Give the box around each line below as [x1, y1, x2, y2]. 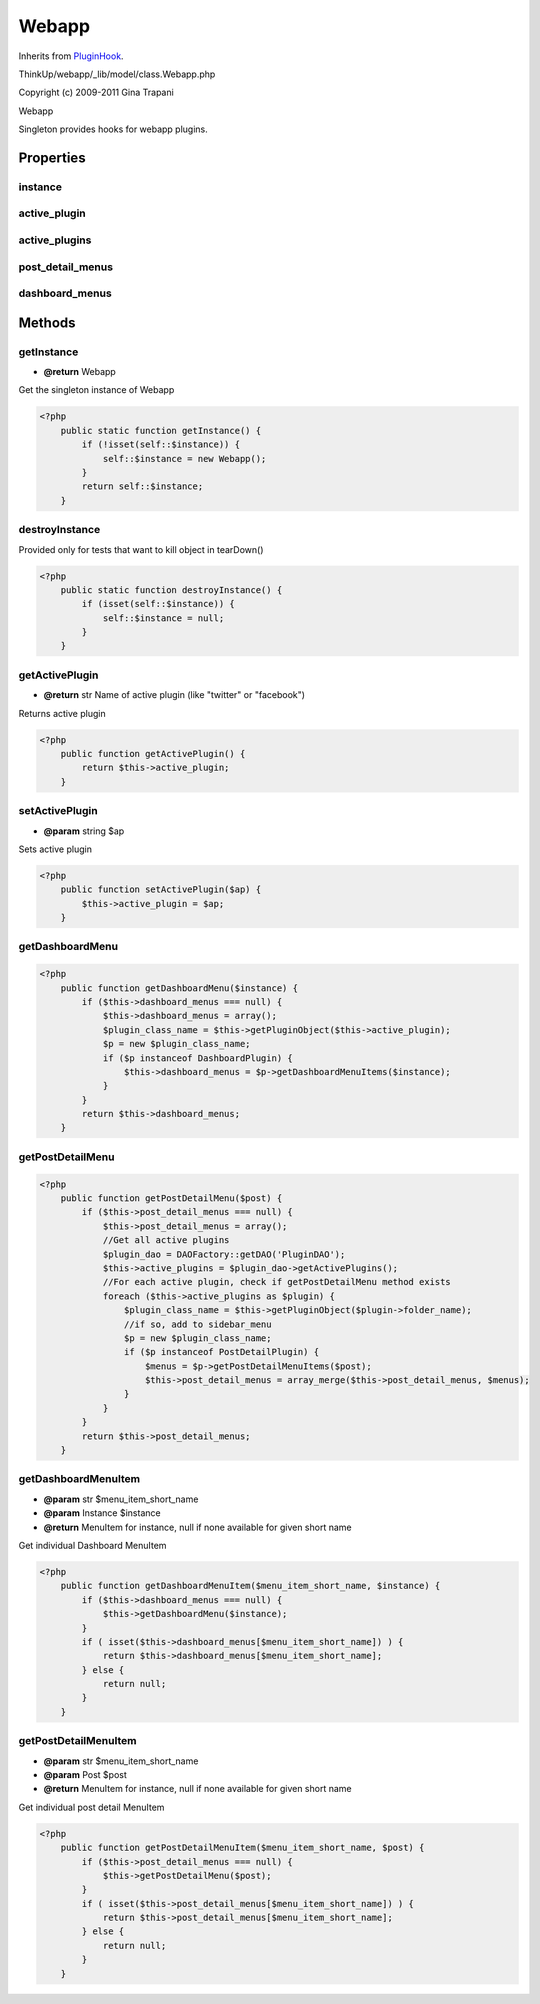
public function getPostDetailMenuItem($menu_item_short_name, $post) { [60, 1842, 425, 1854]
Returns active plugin [18, 707, 106, 719]
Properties [18, 149, 86, 166]
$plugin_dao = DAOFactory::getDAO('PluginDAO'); [102, 1248, 346, 1260]
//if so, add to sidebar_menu [123, 1318, 272, 1330]
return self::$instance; [81, 481, 204, 492]
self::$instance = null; [102, 612, 225, 624]
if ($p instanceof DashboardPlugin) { [102, 1052, 294, 1064]
